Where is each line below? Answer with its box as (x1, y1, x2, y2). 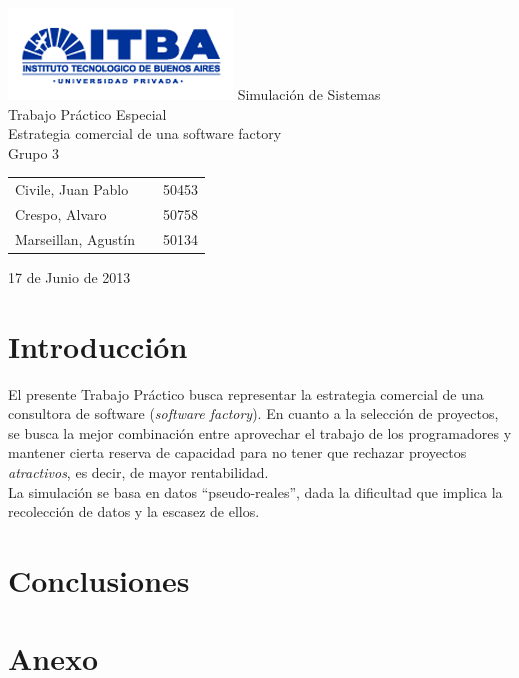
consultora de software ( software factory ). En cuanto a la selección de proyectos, (8, 403, 499, 424)
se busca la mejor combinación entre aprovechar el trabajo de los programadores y (8, 422, 512, 443)
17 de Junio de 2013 (8, 266, 131, 287)
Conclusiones (8, 559, 190, 600)
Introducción (8, 325, 188, 366)
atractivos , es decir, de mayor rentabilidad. (8, 462, 269, 482)
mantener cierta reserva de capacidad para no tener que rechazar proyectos (8, 442, 467, 463)
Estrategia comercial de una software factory (8, 123, 282, 144)
